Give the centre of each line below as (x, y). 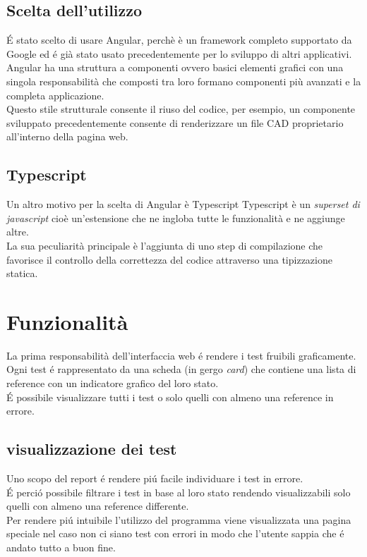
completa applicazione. (55, 95)
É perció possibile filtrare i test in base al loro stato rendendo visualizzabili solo (179, 492)
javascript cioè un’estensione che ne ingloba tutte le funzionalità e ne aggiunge (176, 218)
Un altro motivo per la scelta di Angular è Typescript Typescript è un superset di (183, 204)
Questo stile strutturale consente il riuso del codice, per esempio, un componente (181, 109)
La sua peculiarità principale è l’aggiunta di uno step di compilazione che (165, 245)
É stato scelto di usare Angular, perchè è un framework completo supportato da (179, 40)
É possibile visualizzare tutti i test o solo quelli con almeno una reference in (170, 397)
